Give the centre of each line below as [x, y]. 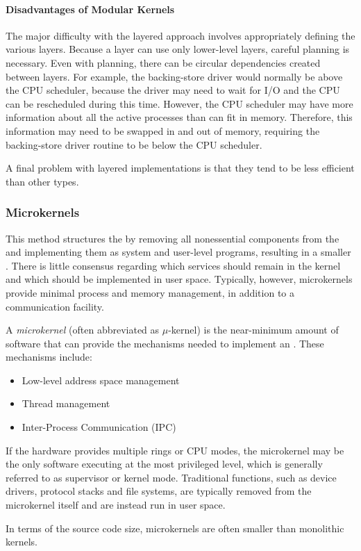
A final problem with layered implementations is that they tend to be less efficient [180, 168]
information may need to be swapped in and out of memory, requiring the [163, 130]
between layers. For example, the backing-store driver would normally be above [174, 76]
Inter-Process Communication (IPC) [99, 427]
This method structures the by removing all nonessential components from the [173, 238]
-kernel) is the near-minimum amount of [253, 330]
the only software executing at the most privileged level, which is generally [164, 464]
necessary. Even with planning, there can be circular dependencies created [163, 62]
